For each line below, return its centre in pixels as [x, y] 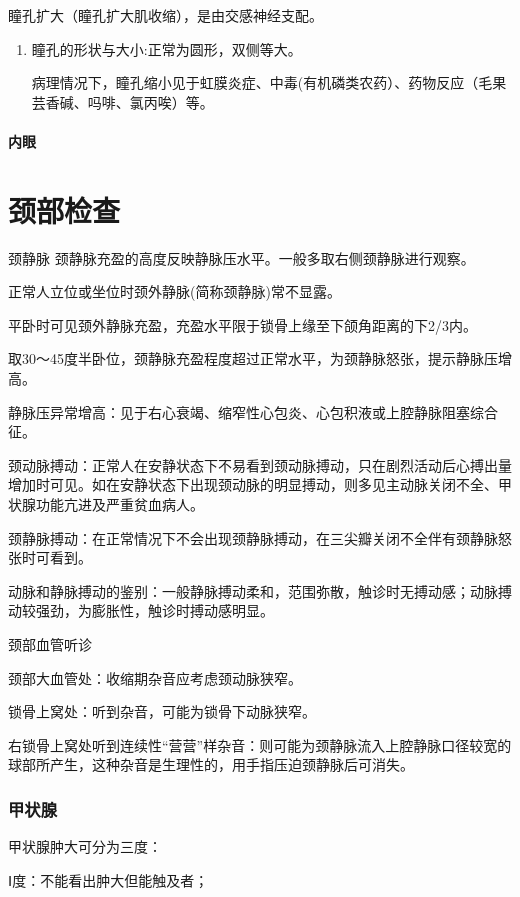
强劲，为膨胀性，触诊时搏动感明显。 [154, 610]
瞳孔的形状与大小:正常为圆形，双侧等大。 [166, 48]
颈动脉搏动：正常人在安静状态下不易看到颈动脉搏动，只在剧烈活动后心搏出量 [260, 464]
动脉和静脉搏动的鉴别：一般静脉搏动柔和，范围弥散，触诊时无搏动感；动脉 [253, 590]
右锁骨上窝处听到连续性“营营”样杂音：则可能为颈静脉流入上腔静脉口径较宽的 [260, 744]
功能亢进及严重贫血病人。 [119, 504]
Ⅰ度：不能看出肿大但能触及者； [108, 879]
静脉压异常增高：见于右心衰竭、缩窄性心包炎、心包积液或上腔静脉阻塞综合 [253, 411]
